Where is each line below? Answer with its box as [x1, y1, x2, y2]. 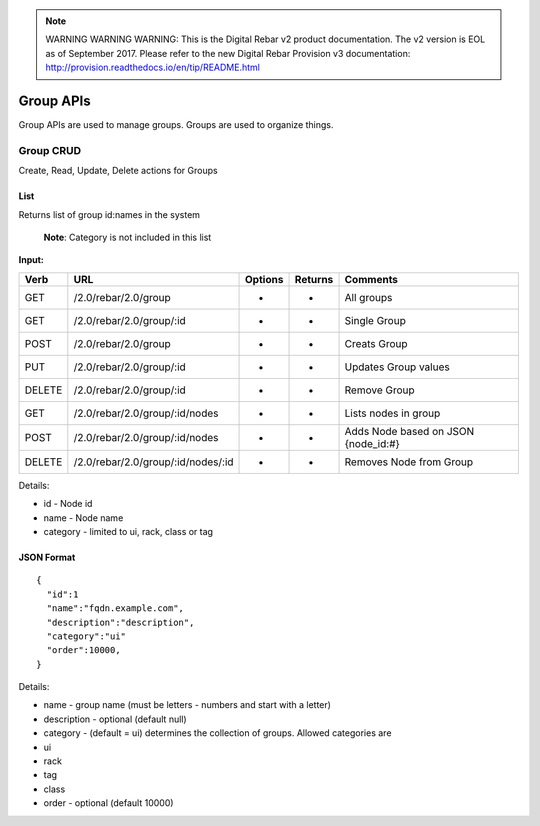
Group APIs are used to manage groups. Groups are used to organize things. [18, 119, 334, 131]
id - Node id [43, 498, 93, 510]
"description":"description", [46, 616, 195, 628]
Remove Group [344, 383, 415, 397]
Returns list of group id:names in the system [18, 208, 200, 220]
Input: [18, 254, 44, 266]
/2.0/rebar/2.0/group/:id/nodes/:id [73, 455, 234, 469]
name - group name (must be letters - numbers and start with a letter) [43, 699, 332, 711]
